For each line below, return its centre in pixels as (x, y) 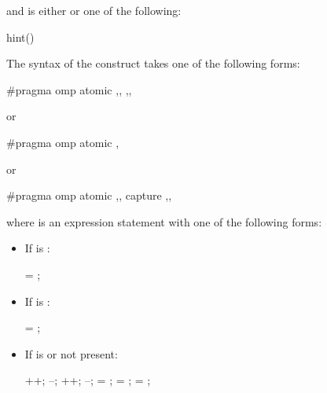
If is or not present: (71, 353)
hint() (20, 37)
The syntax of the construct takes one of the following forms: (153, 63)
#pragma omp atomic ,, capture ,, (89, 195)
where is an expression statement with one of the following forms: (164, 221)
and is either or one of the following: (94, 10)
